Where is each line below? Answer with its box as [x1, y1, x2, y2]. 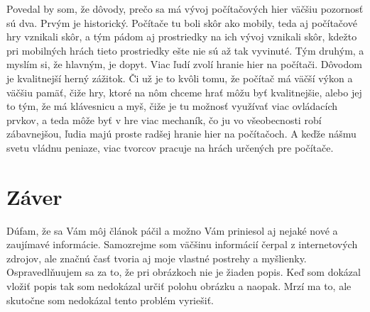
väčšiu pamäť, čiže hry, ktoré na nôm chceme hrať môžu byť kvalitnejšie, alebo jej [6, 84, 362, 99]
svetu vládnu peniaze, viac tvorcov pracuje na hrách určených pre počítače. [6, 140, 334, 155]
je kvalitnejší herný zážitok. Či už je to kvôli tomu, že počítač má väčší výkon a [6, 70, 353, 85]
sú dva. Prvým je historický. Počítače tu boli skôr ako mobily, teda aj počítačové [6, 15, 357, 30]
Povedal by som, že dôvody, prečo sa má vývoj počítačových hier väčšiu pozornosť [6, 1, 364, 16]
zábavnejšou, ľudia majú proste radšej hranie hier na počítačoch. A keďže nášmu [6, 126, 357, 141]
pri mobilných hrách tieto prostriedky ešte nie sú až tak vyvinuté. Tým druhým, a [6, 43, 364, 57]
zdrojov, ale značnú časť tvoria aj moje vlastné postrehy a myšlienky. [6, 250, 307, 265]
